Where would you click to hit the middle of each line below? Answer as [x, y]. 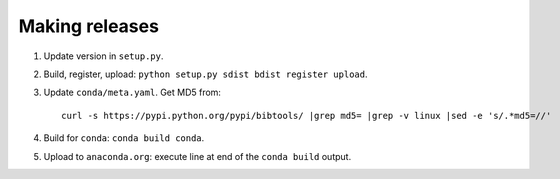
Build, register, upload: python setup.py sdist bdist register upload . [205, 74]
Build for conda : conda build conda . [124, 138]
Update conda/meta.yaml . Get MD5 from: [132, 92]
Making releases [89, 26]
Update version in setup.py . [103, 56]
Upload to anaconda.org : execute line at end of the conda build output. [197, 156]
